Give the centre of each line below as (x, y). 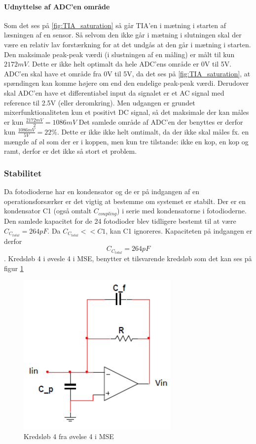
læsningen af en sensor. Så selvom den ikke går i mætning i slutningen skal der (123, 35)
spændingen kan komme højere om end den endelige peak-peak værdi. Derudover (127, 83)
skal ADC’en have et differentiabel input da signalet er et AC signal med (114, 92)
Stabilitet (23, 173)
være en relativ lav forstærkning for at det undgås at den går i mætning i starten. (128, 44)
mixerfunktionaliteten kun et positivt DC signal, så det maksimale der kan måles (127, 112)
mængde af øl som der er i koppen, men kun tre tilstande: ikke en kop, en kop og (126, 141)
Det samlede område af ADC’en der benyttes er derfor (161, 121)
